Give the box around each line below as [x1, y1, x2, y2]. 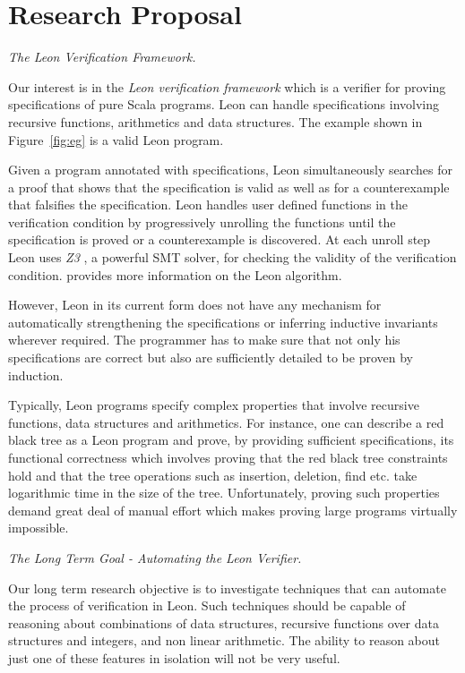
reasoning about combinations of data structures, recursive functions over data [8, 613, 439, 632]
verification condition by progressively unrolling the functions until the [8, 212, 396, 231]
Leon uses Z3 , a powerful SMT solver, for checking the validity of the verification [8, 248, 457, 267]
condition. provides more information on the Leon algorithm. [8, 265, 342, 284]
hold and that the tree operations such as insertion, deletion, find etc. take [8, 465, 418, 484]
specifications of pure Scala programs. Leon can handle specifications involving [8, 95, 439, 114]
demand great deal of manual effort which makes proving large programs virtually [8, 500, 458, 519]
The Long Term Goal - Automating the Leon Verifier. [8, 548, 302, 567]
